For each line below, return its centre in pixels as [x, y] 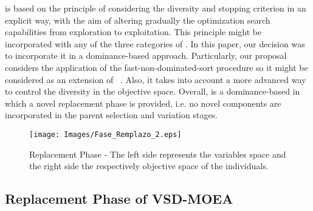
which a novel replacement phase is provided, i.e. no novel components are [143, 103]
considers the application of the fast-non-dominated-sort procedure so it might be [156, 67]
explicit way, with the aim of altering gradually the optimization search [138, 20]
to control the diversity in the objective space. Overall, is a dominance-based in [153, 91]
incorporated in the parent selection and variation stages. [112, 115]
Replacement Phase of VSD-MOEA [119, 199]
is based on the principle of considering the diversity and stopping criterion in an [156, 8]
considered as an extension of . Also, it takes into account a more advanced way [156, 79]
